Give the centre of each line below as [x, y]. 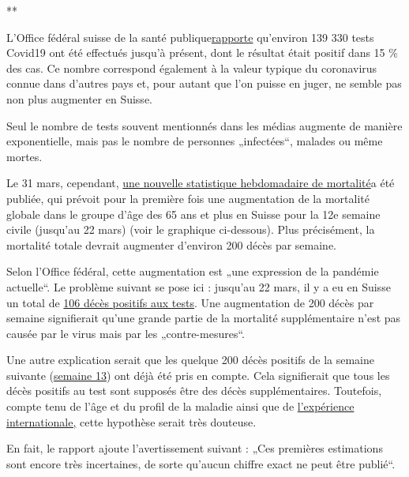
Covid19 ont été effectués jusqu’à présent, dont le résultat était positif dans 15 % [202, 53]
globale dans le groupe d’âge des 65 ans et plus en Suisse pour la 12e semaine [193, 214]
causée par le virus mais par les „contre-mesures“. [126, 333]
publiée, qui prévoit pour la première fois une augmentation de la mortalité [188, 198]
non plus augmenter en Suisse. [79, 98]
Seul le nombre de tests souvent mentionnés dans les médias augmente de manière [204, 125]
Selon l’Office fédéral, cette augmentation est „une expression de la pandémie [193, 271]
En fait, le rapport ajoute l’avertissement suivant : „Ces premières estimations [195, 448]
